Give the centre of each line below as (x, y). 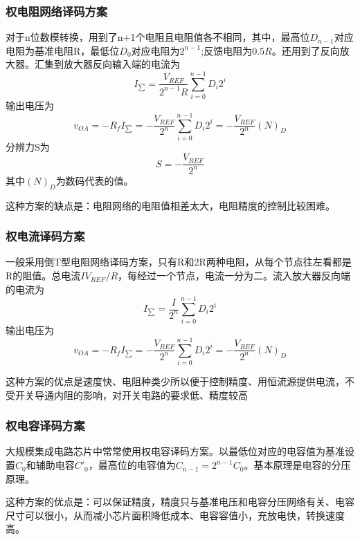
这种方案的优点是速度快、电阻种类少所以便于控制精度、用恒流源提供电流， (175, 381)
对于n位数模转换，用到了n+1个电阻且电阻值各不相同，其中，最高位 (158, 37)
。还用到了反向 (306, 50)
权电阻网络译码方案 (57, 11)
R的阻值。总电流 (43, 276)
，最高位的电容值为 (132, 465)
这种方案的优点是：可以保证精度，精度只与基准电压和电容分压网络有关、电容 (180, 502)
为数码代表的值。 (94, 180)
